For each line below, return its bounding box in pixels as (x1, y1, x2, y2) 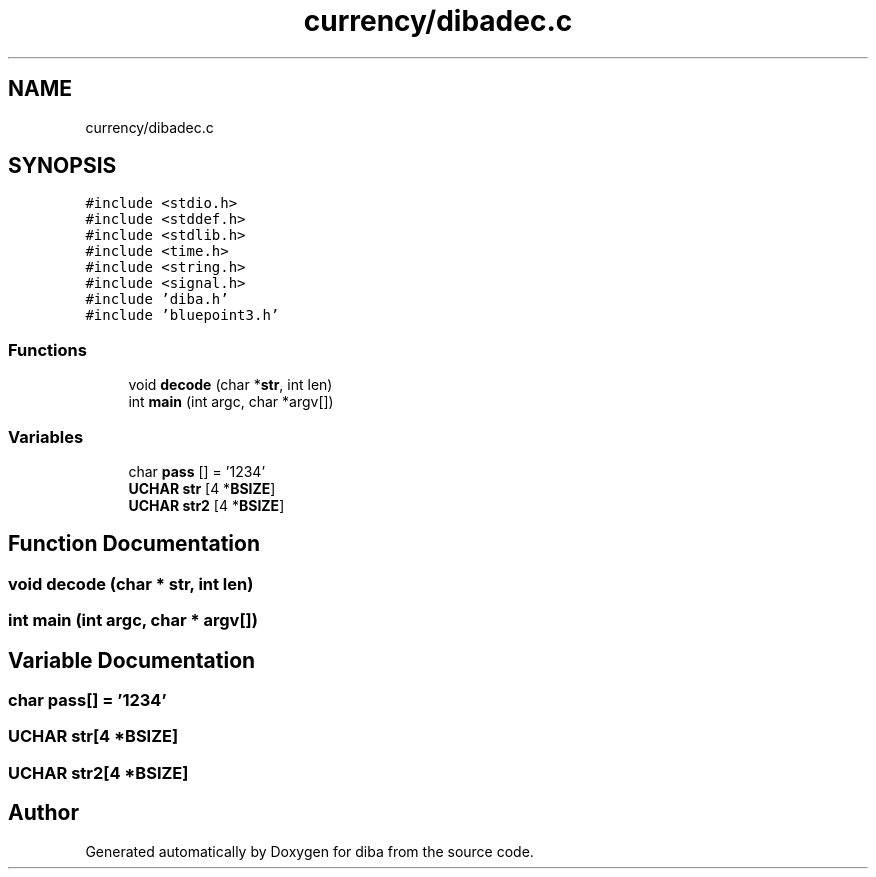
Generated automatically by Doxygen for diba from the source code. (85, 842, 534, 860)
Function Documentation (8, 531, 260, 557)
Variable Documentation (8, 647, 256, 673)
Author (8, 800, 79, 826)
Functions (8, 339, 87, 360)
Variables (8, 426, 84, 447)
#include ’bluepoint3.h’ (85, 307, 280, 324)
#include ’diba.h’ (85, 291, 229, 308)
